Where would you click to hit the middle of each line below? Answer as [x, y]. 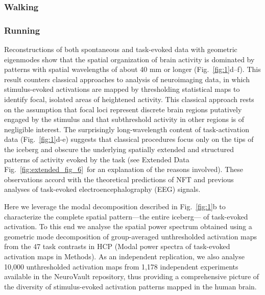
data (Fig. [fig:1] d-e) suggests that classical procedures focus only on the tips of [129, 139]
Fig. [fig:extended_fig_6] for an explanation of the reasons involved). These [124, 169]
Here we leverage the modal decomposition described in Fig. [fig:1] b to [115, 206]
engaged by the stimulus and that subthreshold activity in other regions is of [124, 119]
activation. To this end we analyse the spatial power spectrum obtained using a [128, 226]
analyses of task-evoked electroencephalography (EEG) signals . [102, 189]
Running [22, 30]
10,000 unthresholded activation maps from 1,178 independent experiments [121, 266]
